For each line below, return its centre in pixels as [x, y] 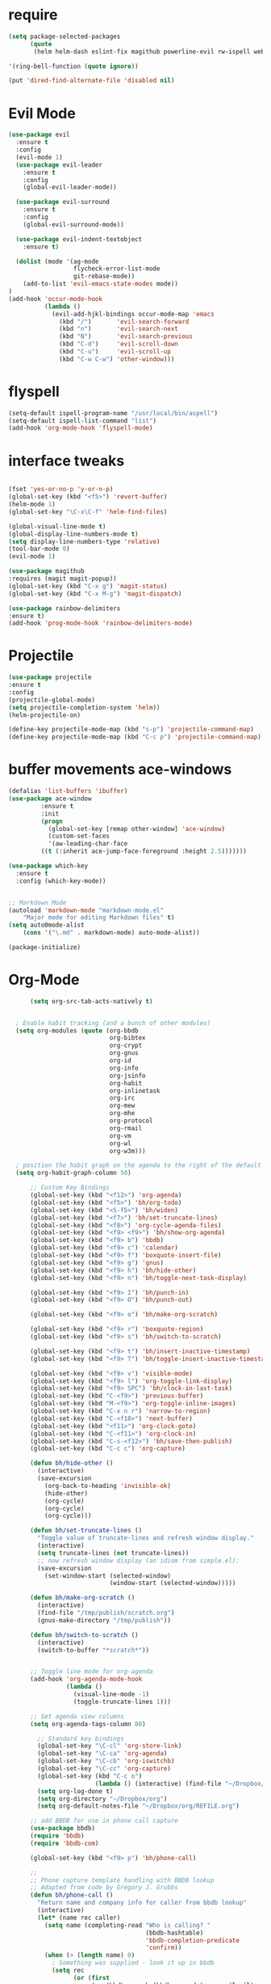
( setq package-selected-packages [65, 36]
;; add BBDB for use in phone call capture [104, 1821]
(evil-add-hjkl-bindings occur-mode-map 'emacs [133, 314]
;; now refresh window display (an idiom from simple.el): [139, 1560]
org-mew [122, 1106]
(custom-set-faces [79, 836]
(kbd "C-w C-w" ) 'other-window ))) [117, 359]
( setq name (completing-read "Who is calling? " [127, 1925]
